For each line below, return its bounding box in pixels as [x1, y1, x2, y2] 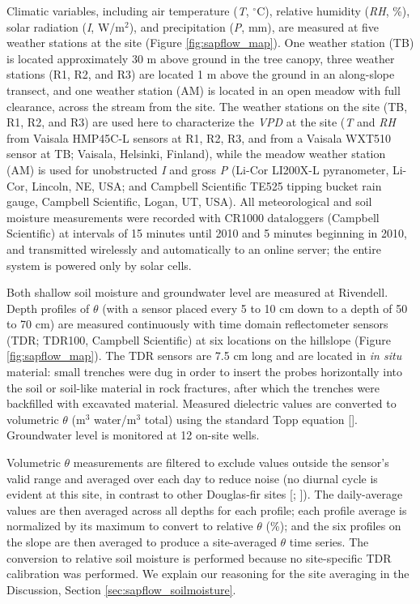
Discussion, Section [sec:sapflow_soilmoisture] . [6, 580, 236, 598]
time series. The [289, 533, 369, 550]
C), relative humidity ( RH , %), [257, 2, 410, 19]
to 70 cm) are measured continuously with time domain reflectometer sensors [6, 315, 388, 332]
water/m [93, 410, 137, 427]
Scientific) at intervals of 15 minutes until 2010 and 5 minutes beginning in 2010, [6, 225, 407, 242]
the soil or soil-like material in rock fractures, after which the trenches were [6, 379, 380, 396]
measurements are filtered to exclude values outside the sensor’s [73, 454, 389, 471]
